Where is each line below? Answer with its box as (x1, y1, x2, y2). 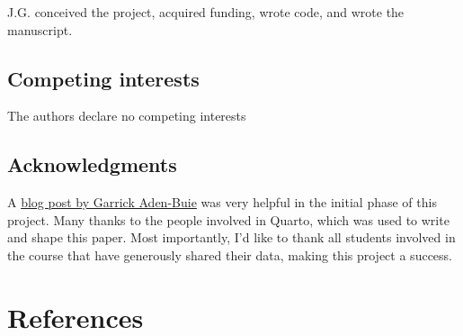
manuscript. (7, 20, 73, 39)
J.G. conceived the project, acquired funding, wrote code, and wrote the (7, 3, 405, 21)
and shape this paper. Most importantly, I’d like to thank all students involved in (7, 228, 456, 247)
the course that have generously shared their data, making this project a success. (7, 245, 452, 264)
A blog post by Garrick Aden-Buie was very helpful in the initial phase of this (7, 193, 437, 212)
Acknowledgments (7, 150, 177, 178)
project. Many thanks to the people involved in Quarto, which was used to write (7, 210, 450, 229)
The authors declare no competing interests (7, 106, 246, 125)
